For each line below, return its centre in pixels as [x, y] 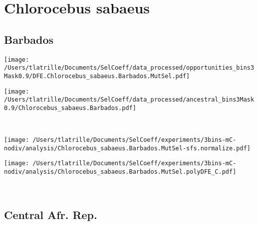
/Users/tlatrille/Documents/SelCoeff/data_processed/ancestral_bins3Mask [129, 100]
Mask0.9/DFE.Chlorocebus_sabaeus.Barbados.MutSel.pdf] [97, 76]
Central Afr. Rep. [51, 214]
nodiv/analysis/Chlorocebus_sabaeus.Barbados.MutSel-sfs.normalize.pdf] [127, 148]
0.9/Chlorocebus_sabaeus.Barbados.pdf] [70, 108]
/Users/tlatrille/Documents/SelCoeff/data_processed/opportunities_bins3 [129, 68]
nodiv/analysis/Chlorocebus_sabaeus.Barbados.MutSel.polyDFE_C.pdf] [120, 172]
